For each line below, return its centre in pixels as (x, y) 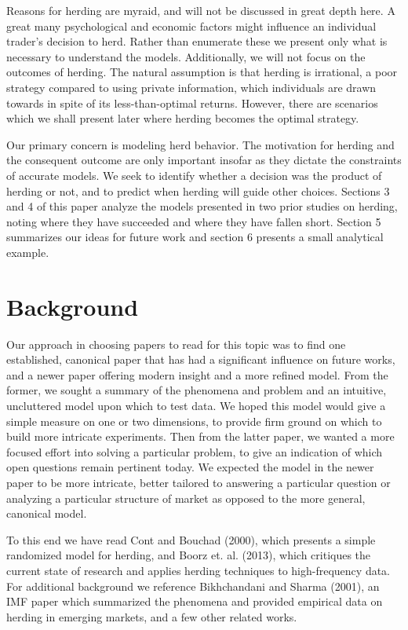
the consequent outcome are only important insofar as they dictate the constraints (204, 160)
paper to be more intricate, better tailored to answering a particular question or (199, 482)
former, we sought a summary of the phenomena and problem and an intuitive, (197, 390)
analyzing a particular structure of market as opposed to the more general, (186, 498)
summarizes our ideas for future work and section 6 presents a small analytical (195, 237)
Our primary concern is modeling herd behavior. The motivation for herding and (200, 144)
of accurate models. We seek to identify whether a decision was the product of (194, 175)
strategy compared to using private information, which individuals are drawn (191, 87)
